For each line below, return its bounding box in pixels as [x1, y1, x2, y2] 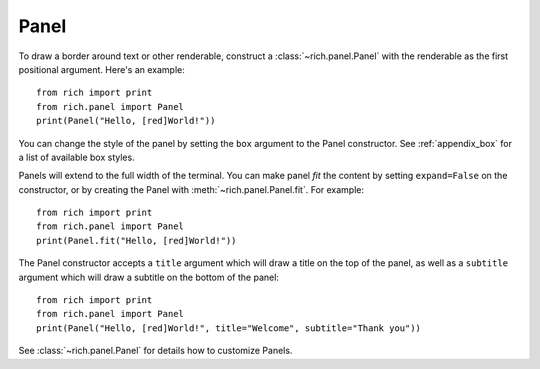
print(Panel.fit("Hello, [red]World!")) [36, 235, 237, 246]
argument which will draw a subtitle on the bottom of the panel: [18, 271, 280, 283]
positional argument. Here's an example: [18, 63, 185, 75]
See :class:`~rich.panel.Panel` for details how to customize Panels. [18, 345, 293, 357]
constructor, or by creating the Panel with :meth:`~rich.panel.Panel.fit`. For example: [18, 183, 365, 195]
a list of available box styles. [18, 151, 135, 163]
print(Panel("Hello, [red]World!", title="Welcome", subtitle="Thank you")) [36, 322, 422, 334]
